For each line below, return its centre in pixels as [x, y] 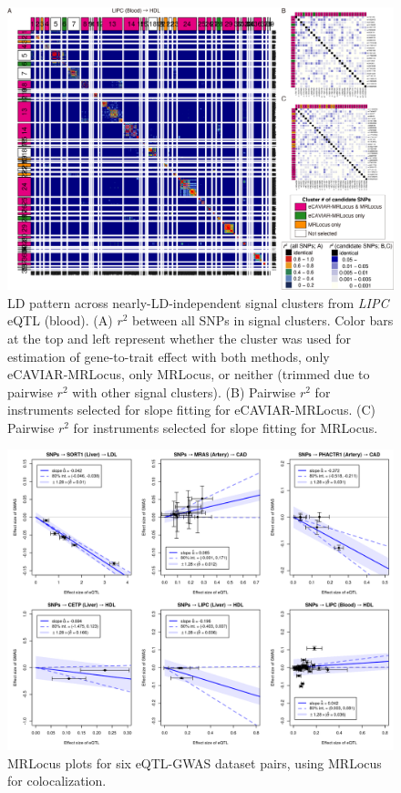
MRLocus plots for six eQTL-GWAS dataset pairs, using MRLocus [195, 762]
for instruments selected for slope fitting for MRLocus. [226, 427]
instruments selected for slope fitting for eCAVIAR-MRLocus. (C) [191, 410]
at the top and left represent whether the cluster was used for [179, 338]
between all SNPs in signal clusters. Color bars [263, 320]
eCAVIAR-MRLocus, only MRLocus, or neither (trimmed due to [189, 374]
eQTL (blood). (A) [60, 320]
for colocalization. [57, 781]
